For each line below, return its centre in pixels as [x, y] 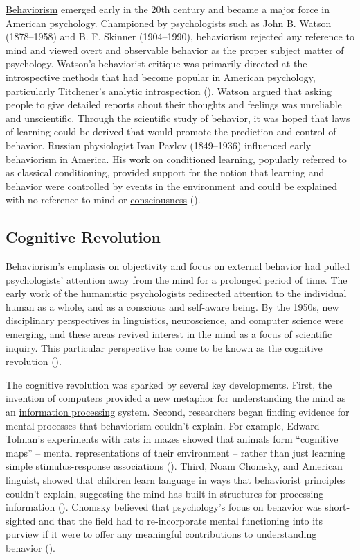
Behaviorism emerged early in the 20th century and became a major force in [168, 9]
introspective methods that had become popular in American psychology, [161, 77]
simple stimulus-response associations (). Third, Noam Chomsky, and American [174, 466]
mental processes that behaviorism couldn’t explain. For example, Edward [163, 425]
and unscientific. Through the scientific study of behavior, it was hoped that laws [178, 118]
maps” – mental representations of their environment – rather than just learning [176, 452]
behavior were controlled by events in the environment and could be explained [171, 186]
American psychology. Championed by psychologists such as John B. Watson [169, 23]
